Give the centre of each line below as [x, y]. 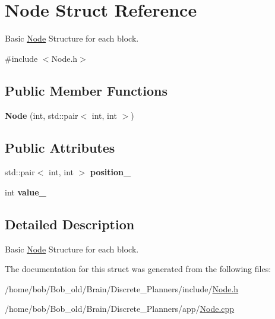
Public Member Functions [86, 90]
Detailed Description [70, 224]
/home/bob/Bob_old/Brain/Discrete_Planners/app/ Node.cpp [120, 309]
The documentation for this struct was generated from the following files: [138, 269]
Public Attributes [60, 147]
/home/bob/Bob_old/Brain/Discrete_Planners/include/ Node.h [122, 288]
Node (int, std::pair [42, 115]
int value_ [26, 192]
